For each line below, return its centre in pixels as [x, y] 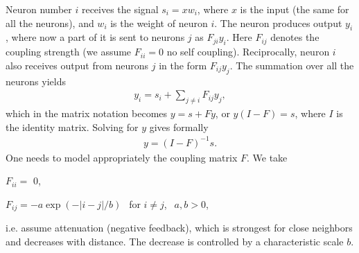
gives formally [179, 127]
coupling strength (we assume [69, 52]
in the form [183, 65]
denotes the [295, 37]
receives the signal [120, 9]
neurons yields [36, 81]
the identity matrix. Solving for [72, 127]
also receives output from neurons [77, 65]
